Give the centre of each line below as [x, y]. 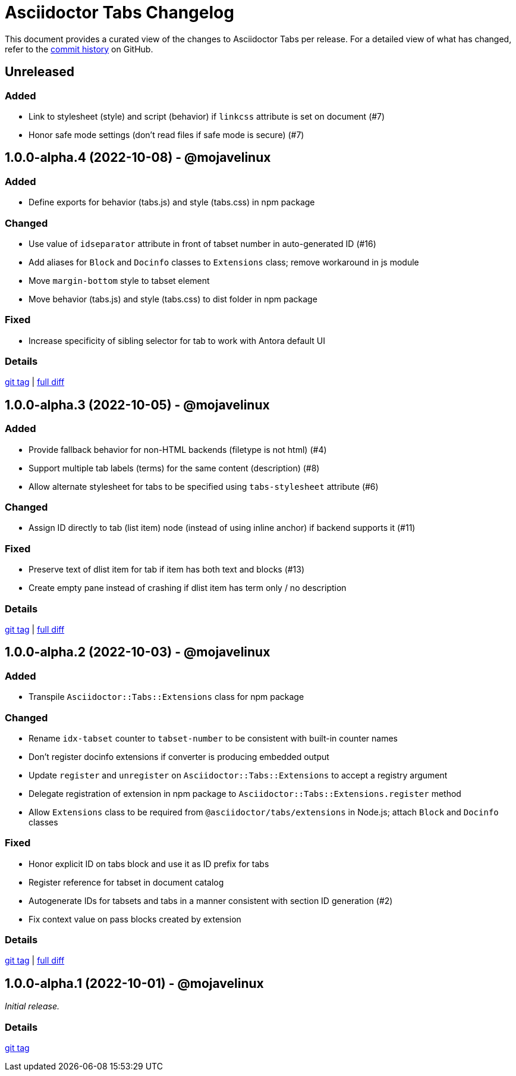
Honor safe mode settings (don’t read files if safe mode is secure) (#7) [166, 134]
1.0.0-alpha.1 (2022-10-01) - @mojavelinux [134, 983]
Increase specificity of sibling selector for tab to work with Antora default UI [177, 340]
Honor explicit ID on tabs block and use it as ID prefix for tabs [149, 864]
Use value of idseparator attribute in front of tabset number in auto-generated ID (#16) [202, 243]
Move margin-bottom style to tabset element [119, 280]
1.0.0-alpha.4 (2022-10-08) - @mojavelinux [138, 158]
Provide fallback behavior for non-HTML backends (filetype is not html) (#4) [178, 449]
